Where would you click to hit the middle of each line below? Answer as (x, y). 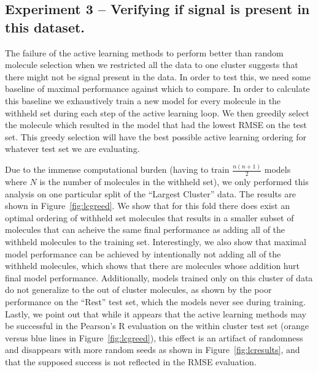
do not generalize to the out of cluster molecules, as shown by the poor (138, 290)
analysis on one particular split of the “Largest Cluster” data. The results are (150, 193)
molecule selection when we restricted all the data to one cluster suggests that (152, 65)
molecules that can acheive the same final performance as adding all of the (145, 230)
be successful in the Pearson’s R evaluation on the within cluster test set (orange (157, 326)
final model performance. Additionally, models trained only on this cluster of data (159, 277)
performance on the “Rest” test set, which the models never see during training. (155, 302)
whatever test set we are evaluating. (72, 149)
